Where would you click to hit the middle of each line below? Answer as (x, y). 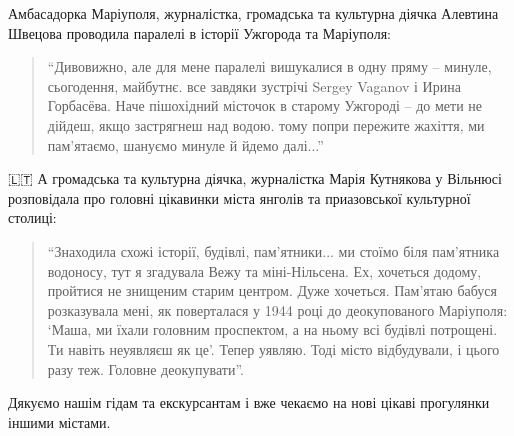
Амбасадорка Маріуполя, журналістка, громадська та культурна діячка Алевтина (253, 13)
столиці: (32, 217)
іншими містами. (59, 421)
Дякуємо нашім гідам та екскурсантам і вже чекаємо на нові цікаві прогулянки (249, 402)
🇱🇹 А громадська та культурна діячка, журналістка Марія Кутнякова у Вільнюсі (255, 178)
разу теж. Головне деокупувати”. (145, 368)
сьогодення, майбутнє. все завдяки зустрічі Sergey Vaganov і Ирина (254, 85)
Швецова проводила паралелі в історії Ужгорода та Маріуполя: (199, 32)
